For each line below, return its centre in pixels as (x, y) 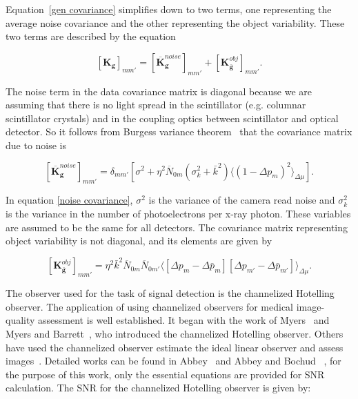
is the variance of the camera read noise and (242, 200)
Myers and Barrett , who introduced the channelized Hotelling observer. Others (175, 334)
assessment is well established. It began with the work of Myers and (184, 320)
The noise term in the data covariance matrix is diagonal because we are (159, 91)
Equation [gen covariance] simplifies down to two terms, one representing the (169, 9)
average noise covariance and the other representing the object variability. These (175, 22)
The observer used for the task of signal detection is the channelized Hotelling (170, 293)
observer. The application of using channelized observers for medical (150, 306)
